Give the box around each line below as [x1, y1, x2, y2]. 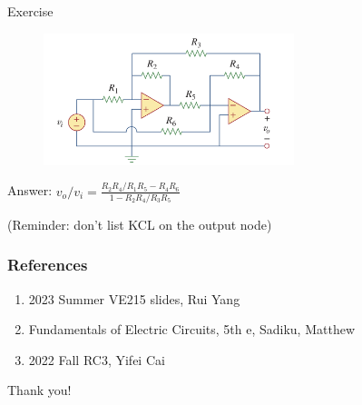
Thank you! [7, 380, 72, 400]
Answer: [7, 181, 53, 200]
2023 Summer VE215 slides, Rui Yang [28, 289, 240, 308]
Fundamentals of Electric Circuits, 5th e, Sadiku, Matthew [28, 320, 356, 339]
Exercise [7, 2, 54, 20]
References [7, 253, 88, 276]
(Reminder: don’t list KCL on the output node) [7, 214, 272, 233]
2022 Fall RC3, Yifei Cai [28, 350, 165, 369]
